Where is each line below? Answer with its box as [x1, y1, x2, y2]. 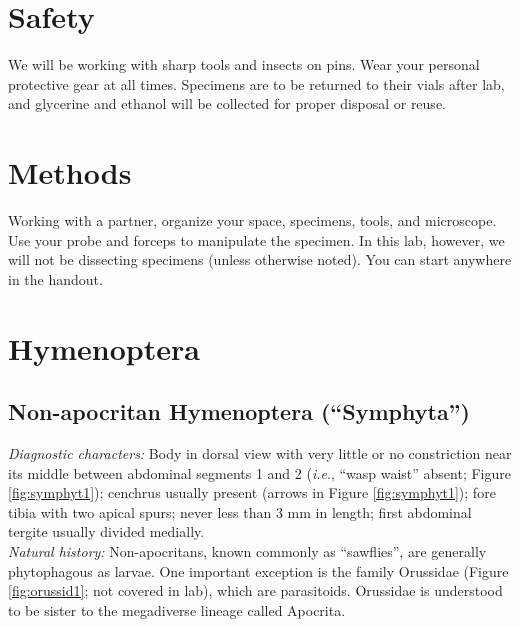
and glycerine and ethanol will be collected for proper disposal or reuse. [8, 93, 446, 114]
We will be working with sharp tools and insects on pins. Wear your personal [8, 54, 480, 75]
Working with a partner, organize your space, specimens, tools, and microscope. [8, 210, 497, 231]
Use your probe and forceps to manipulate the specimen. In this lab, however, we [8, 229, 505, 250]
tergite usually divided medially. [8, 521, 205, 542]
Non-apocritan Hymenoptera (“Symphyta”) [8, 396, 470, 427]
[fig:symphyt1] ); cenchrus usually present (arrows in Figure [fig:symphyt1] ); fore [8, 482, 496, 503]
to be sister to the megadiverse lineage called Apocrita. [8, 599, 346, 620]
